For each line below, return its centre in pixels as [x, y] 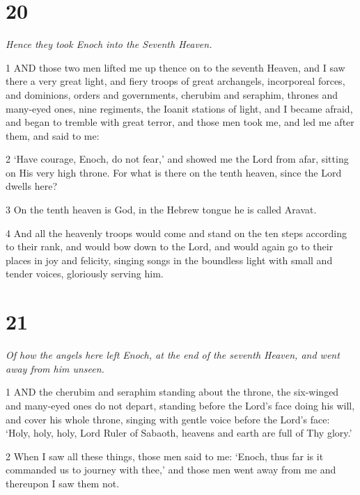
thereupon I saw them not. [63, 483]
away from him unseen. [55, 368]
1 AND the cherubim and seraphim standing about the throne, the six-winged [172, 392]
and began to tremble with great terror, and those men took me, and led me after [180, 122]
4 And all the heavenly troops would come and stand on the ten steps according [176, 233]
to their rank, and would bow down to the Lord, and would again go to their [170, 246]
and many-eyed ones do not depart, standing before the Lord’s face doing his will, [180, 405]
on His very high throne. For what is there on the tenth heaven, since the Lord [174, 172]
